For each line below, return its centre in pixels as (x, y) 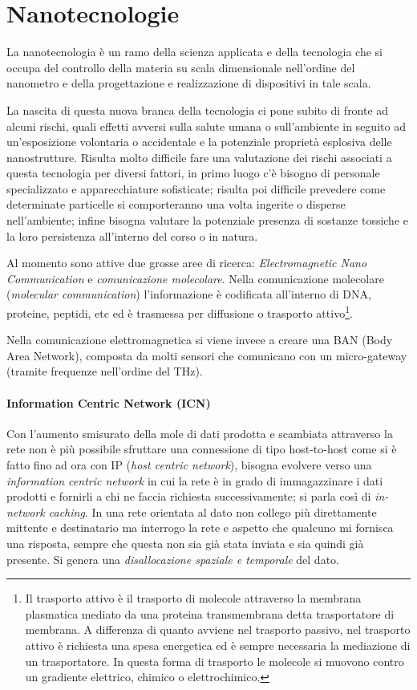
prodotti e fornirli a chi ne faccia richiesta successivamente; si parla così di (189, 496)
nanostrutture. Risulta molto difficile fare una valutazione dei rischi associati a (199, 157)
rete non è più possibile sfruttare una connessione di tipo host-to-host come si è (202, 449)
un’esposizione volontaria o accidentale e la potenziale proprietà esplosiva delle (199, 142)
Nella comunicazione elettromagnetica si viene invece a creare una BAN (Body (200, 340)
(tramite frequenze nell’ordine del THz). (105, 371)
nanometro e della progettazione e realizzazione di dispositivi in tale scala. (189, 83)
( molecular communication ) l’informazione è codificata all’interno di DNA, (189, 294)
